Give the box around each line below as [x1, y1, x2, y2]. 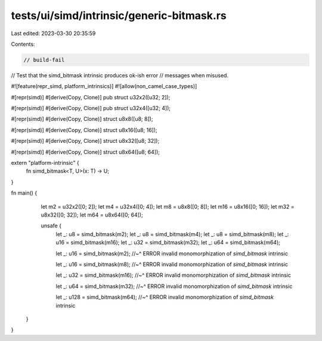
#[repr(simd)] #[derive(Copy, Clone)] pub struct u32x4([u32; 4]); [11, 105, 171, 112]
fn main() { [11, 189, 38, 196]
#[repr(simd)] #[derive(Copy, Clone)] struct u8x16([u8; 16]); [11, 126, 157, 133]
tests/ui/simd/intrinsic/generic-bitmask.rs [11, 9, 227, 22]
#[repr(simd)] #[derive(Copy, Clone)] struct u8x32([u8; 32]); [11, 137, 160, 145]
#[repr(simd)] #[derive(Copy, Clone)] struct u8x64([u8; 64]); [11, 148, 160, 155]
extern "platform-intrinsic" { [11, 159, 80, 167]
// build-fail [23, 57, 65, 63]
